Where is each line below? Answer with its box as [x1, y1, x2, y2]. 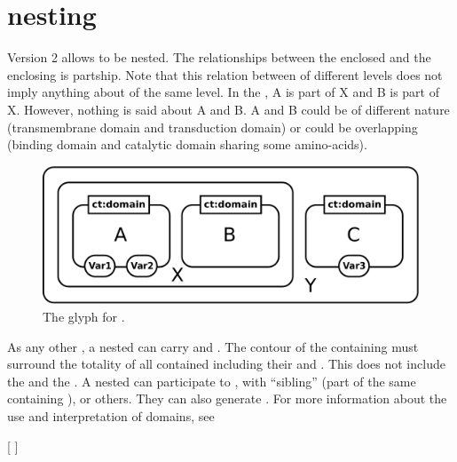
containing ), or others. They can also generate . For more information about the [7, 389, 447, 408]
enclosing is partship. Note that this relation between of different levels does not [7, 65, 443, 84]
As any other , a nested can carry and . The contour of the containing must [7, 337, 419, 355]
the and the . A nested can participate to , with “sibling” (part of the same [7, 371, 416, 390]
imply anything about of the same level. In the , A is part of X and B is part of [7, 83, 440, 101]
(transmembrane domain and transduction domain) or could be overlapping [7, 117, 418, 136]
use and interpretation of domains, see [7, 406, 215, 425]
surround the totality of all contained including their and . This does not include [7, 354, 445, 373]
